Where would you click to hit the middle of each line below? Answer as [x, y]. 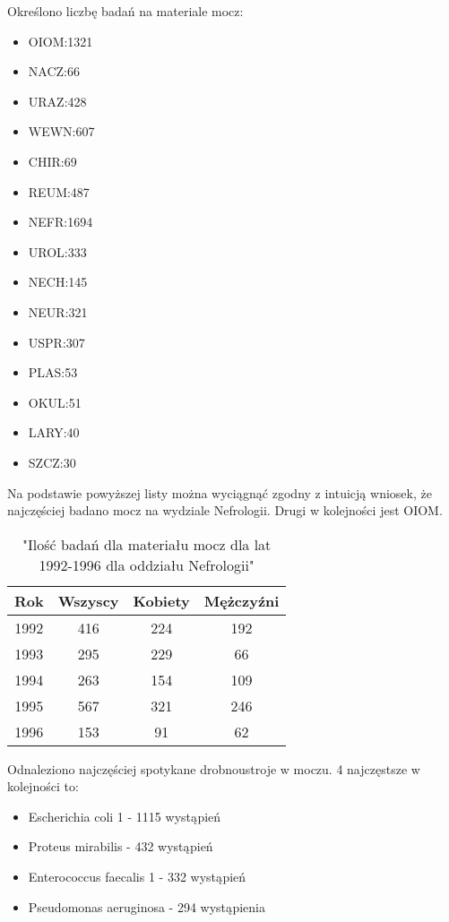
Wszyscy [88, 600]
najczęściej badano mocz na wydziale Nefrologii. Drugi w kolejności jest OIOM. [225, 510]
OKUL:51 [55, 402]
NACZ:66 [54, 71]
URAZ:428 [57, 101]
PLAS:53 [53, 372]
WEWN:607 [61, 131]
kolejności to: [43, 786]
